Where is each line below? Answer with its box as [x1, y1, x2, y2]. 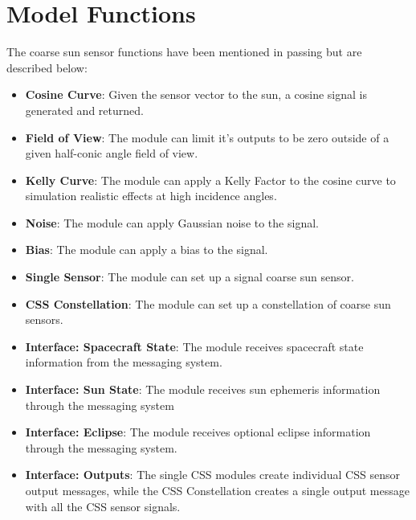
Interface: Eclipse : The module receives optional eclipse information [25, 424, 371, 440]
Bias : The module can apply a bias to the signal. [25, 241, 268, 258]
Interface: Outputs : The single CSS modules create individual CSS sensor [25, 466, 400, 483]
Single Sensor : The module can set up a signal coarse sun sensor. [25, 268, 354, 285]
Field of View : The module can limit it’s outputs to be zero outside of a [25, 129, 389, 145]
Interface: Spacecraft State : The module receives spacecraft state [25, 338, 364, 354]
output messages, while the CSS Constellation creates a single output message [25, 482, 410, 498]
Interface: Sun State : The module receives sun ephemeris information [25, 381, 381, 398]
